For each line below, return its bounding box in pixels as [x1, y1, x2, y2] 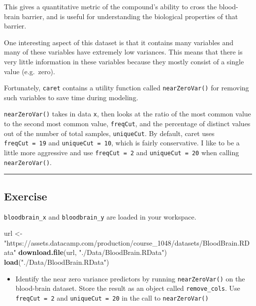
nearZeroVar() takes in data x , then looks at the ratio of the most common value [4, 109, 251, 119]
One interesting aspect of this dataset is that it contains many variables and [4, 37, 234, 47]
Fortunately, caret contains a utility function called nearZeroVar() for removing [4, 83, 249, 93]
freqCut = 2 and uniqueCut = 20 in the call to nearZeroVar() [15, 292, 209, 303]
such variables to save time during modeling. [4, 92, 138, 102]
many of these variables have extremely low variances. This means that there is [4, 47, 243, 57]
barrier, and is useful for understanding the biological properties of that [22, 11, 238, 21]
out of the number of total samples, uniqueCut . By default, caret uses [4, 128, 215, 138]
